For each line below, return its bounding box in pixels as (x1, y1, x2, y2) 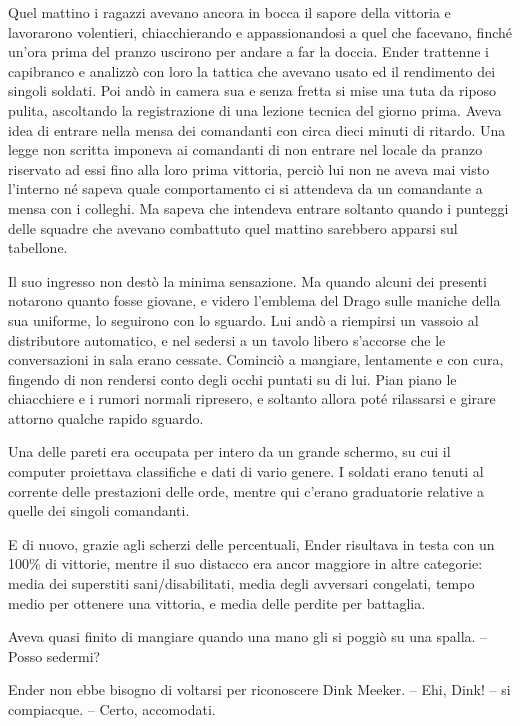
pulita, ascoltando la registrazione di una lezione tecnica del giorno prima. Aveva (8, 99, 502, 120)
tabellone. (8, 237, 68, 258)
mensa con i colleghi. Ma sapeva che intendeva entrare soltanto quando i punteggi (8, 197, 509, 218)
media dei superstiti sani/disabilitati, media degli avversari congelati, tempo (8, 573, 475, 594)
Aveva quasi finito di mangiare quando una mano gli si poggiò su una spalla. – (8, 626, 488, 647)
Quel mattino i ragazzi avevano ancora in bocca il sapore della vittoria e (8, 2, 451, 22)
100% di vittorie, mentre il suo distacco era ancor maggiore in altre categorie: (8, 553, 483, 574)
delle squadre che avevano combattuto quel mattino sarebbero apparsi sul (8, 217, 458, 238)
